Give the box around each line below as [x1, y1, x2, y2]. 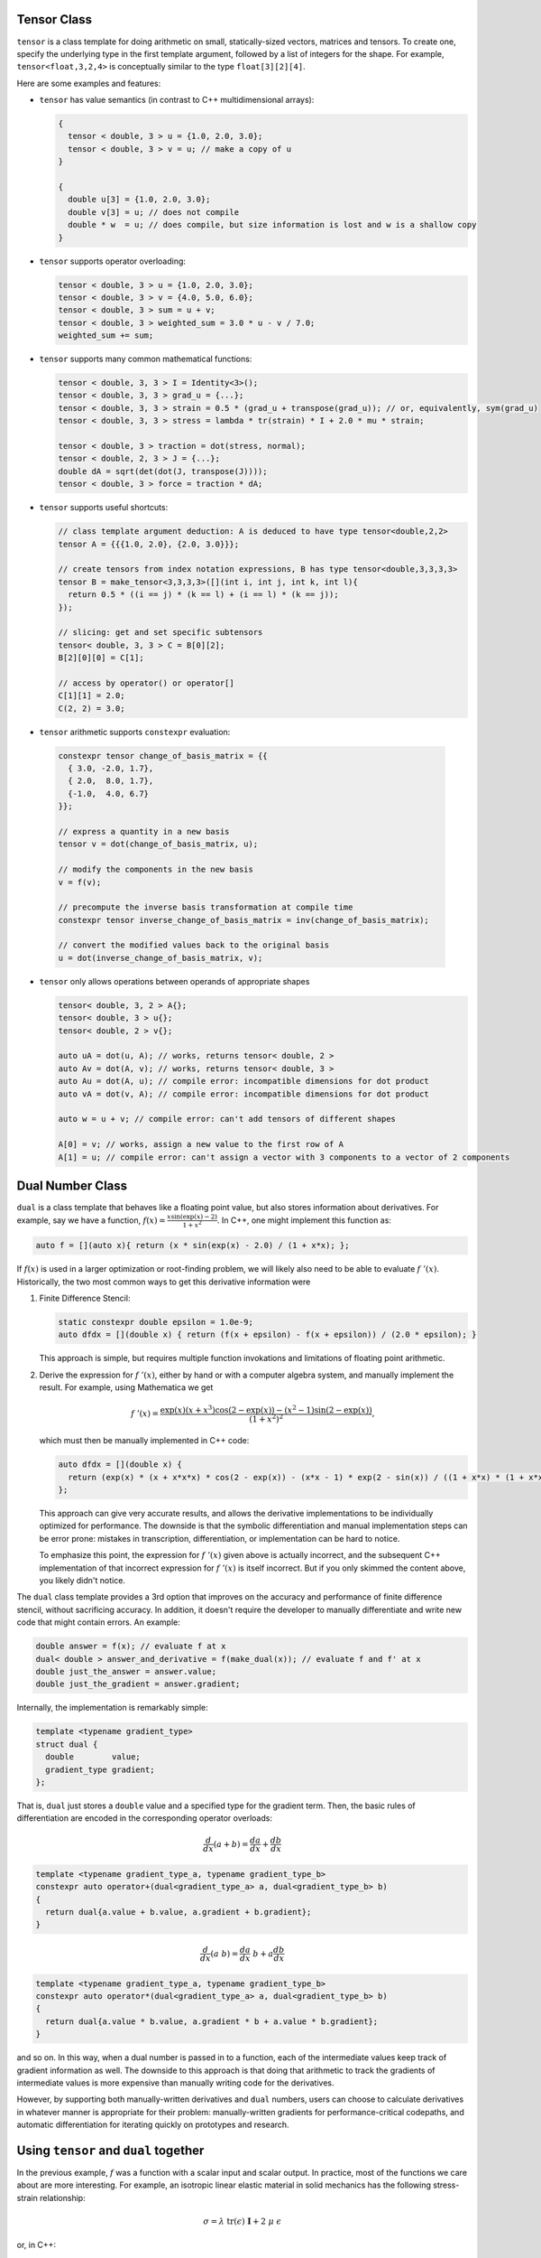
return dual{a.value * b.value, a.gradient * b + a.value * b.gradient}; [45, 2016, 379, 2027]
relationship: [39, 2192, 86, 2203]
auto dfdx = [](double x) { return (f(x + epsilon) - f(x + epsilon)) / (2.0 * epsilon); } [58, 1330, 477, 1340]
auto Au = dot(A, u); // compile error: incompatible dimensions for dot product [58, 1076, 430, 1087]
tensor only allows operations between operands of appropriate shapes [39, 975, 310, 986]
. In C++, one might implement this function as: [216, 1215, 392, 1226]
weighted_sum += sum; [58, 331, 154, 341]
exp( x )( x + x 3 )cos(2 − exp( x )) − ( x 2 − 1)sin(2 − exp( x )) [160, 1404, 373, 1415]
